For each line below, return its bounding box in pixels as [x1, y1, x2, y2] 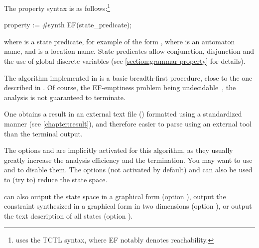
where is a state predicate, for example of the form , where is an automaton [4, 36, 235, 46]
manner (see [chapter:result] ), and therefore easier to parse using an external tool [4, 119, 252, 128]
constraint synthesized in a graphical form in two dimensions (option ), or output [4, 201, 252, 211]
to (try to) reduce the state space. [4, 174, 108, 184]
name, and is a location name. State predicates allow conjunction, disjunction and [4, 46, 254, 56]
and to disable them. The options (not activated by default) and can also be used [4, 164, 253, 175]
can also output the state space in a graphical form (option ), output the [4, 191, 226, 201]
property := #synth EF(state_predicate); [4, 19, 132, 30]
